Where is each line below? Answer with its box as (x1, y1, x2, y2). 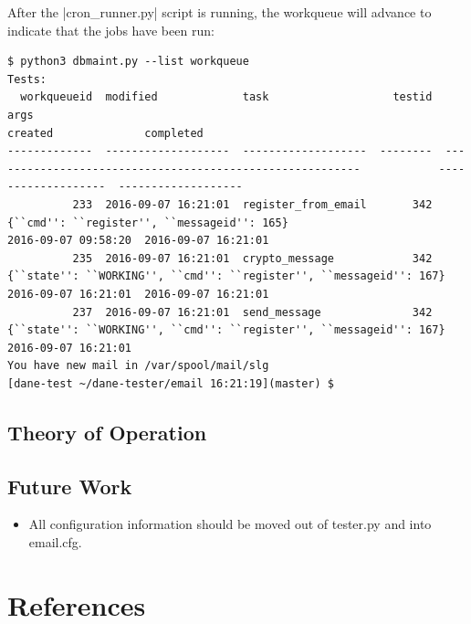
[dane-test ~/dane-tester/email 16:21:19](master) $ (7, 376, 334, 390)
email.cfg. (28, 533, 82, 552)
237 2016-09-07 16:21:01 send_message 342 (72, 305, 433, 319)
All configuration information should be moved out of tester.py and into (28, 514, 432, 534)
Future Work (7, 471, 132, 500)
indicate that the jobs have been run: (7, 20, 215, 39)
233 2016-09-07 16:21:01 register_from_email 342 (72, 197, 433, 211)
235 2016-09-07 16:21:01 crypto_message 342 (72, 251, 433, 265)
